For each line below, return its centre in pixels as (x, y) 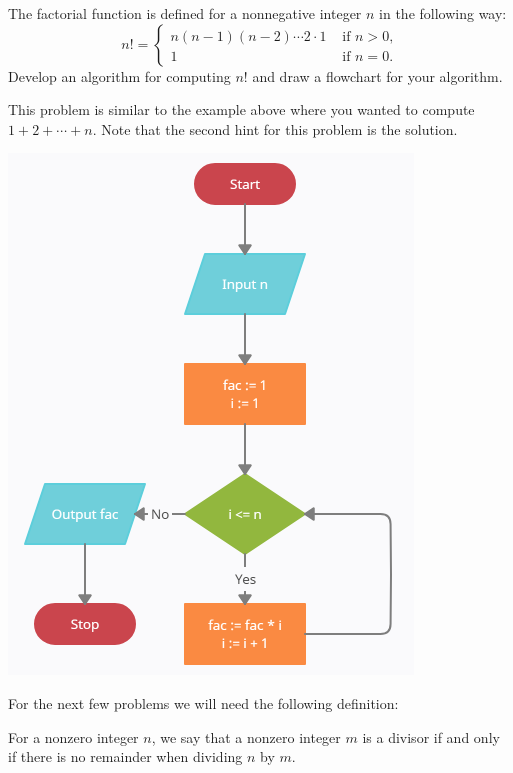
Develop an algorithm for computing (119, 75)
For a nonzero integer (73, 736)
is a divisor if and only (431, 736)
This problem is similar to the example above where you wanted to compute (241, 109)
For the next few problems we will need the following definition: (203, 702)
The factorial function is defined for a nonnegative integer (185, 13)
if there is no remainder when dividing (125, 756)
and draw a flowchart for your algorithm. (377, 75)
